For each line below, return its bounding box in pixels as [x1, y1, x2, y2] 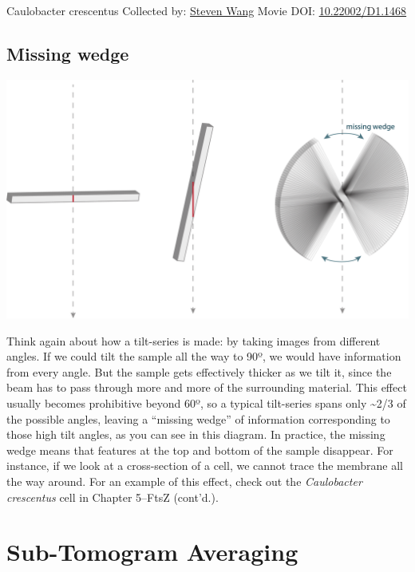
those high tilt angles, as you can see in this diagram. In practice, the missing [6, 426, 385, 443]
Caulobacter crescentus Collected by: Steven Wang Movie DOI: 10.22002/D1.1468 [6, 2, 407, 18]
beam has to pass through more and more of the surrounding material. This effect [6, 379, 407, 396]
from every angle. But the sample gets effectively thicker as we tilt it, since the [6, 363, 392, 380]
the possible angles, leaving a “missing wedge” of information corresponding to [6, 410, 390, 427]
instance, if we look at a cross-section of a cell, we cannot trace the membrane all [6, 457, 403, 474]
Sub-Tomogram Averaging [6, 535, 298, 568]
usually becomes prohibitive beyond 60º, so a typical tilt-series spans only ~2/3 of [6, 395, 406, 412]
